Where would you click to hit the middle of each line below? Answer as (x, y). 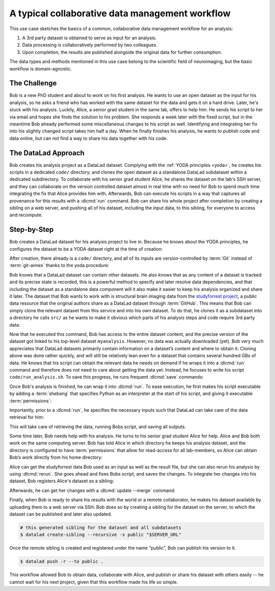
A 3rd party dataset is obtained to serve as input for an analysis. (89, 38)
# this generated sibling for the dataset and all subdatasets (101, 527)
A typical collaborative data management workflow (120, 13)
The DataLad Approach (47, 153)
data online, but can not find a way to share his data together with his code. (89, 138)
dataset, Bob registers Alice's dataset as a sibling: (62, 481)
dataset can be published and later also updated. (61, 514)
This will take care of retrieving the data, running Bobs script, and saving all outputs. (98, 427)
